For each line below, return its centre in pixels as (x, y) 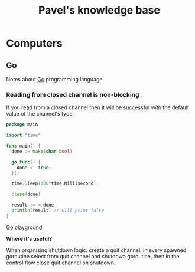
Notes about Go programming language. (55, 79)
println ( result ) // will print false (58, 211)
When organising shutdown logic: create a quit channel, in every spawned (96, 250)
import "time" (24, 135)
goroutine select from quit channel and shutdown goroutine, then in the (93, 256)
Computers (35, 43)
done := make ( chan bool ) (42, 151)
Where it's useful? (29, 238)
